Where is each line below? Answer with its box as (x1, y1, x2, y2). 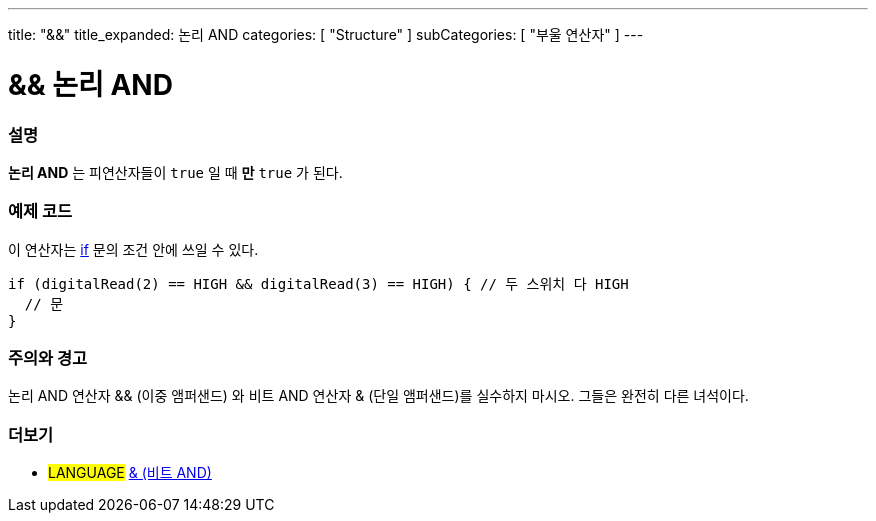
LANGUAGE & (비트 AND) (48, 464, 212, 482)
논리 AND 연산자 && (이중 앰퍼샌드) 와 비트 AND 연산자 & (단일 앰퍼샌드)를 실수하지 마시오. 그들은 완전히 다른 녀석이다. (8, 387, 749, 405)
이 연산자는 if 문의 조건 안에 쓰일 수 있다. (8, 240, 259, 258)
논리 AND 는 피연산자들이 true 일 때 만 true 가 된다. (8, 163, 343, 181)
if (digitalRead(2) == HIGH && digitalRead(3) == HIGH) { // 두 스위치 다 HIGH (8, 275, 629, 292)
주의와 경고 (8, 348, 88, 368)
